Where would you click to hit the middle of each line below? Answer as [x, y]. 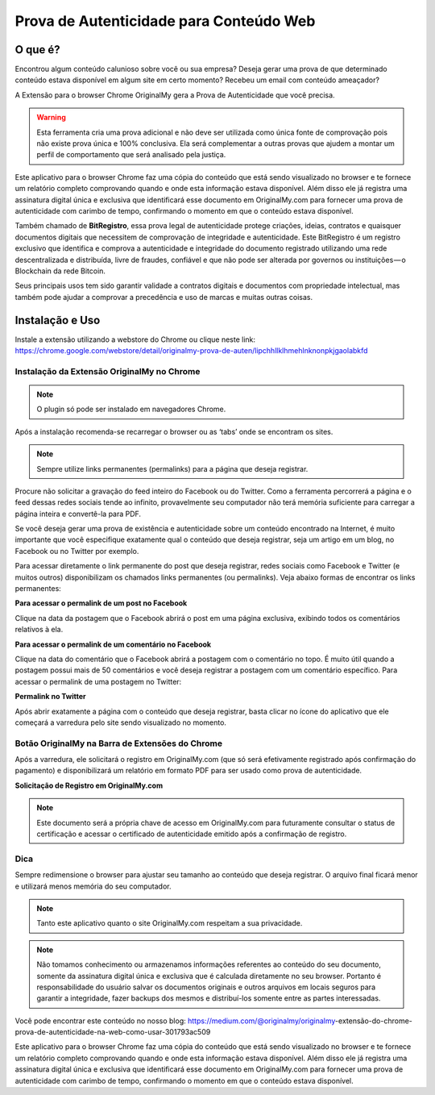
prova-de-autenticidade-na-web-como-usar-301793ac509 [113, 1032]
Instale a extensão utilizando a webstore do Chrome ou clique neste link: [135, 339]
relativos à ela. [39, 630]
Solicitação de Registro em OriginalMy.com [89, 785]
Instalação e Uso [58, 320]
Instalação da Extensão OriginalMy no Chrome [108, 371]
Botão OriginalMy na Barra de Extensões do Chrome [119, 743]
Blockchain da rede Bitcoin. [60, 271]
